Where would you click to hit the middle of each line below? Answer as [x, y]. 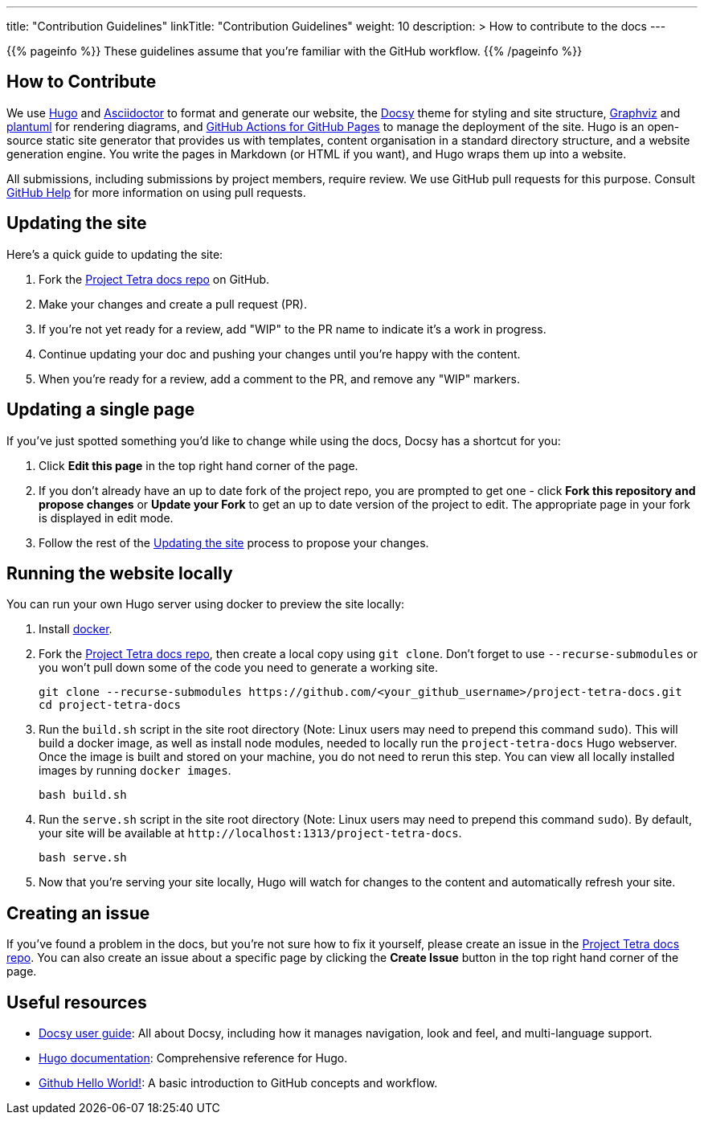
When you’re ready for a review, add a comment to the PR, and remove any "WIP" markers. [279, 378]
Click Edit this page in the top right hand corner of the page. [199, 465]
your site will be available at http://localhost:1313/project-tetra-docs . [250, 833]
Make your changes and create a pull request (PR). [173, 304]
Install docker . [76, 629]
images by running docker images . [135, 771]
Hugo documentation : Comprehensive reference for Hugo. [193, 1058]
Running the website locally [120, 573]
